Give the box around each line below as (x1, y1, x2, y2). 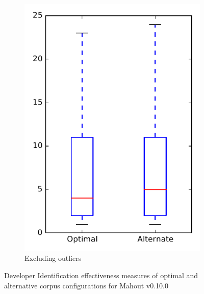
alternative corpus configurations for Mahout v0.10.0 (4, 280, 168, 290)
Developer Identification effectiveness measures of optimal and (4, 269, 198, 280)
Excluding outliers (24, 253, 82, 263)
